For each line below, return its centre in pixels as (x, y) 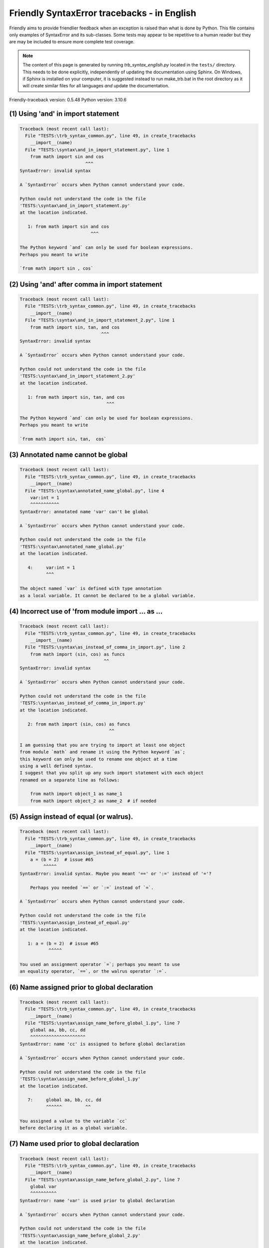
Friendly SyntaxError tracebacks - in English (103, 13)
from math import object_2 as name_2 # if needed (93, 801)
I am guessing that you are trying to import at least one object (102, 745)
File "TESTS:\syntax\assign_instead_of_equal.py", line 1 (97, 853)
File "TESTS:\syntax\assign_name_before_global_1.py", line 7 (103, 1023)
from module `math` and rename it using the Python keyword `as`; (102, 752)
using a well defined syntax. (57, 766)
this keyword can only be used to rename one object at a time (99, 759)
